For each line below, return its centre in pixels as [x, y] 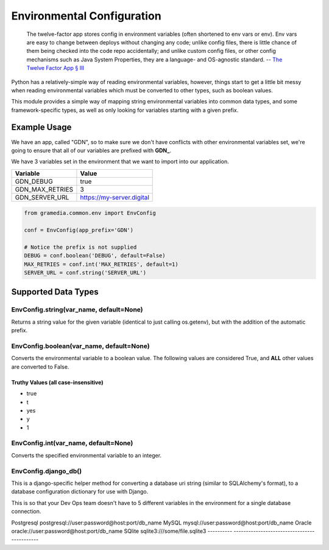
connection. [26, 512]
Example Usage [41, 127]
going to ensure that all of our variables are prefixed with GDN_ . [91, 150]
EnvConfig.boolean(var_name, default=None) [80, 346]
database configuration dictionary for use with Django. [80, 492]
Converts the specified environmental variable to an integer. [86, 455]
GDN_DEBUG [34, 181]
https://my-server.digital [115, 197]
